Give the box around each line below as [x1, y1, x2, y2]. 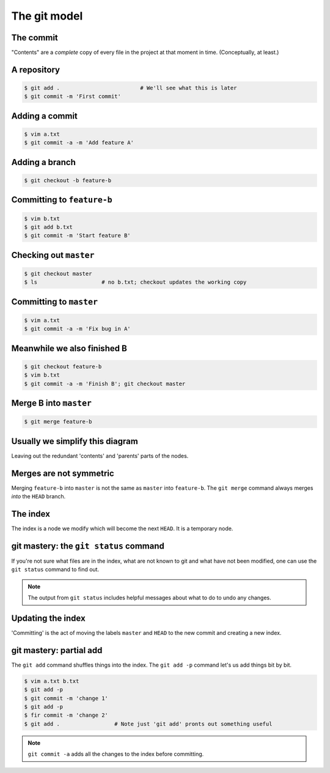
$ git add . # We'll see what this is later [24, 84, 237, 92]
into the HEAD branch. [11, 493, 66, 500]
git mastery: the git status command [11, 541, 165, 551]
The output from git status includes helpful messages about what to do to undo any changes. [28, 594, 271, 602]
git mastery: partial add [11, 645, 103, 656]
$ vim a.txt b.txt [24, 678, 79, 684]
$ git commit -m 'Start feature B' [24, 232, 131, 239]
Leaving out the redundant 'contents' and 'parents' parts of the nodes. [11, 452, 189, 459]
